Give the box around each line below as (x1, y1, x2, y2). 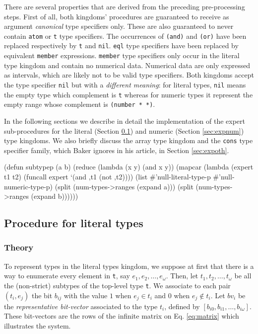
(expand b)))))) (31, 191, 78, 201)
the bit (31, 290, 53, 300)
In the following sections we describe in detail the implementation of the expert (4, 115, 246, 126)
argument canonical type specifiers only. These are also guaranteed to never (4, 21, 234, 31)
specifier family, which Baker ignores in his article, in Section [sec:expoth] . (4, 145, 229, 155)
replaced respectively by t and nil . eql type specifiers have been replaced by (4, 40, 239, 51)
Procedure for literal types (4, 215, 143, 231)
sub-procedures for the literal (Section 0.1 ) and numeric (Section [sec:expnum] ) (4, 125, 244, 136)
